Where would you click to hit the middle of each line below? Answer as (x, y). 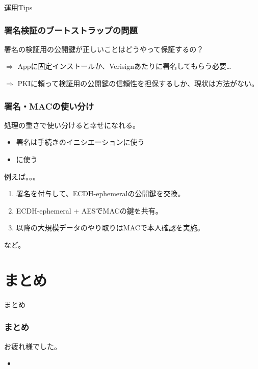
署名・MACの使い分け (49, 106)
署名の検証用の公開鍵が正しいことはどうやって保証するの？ (104, 49)
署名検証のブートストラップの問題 (71, 30)
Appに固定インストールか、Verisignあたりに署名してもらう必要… (124, 66)
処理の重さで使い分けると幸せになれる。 (72, 125)
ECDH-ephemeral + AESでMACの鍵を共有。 (89, 210)
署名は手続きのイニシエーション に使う (80, 142)
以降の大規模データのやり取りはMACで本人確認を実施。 (110, 228)
